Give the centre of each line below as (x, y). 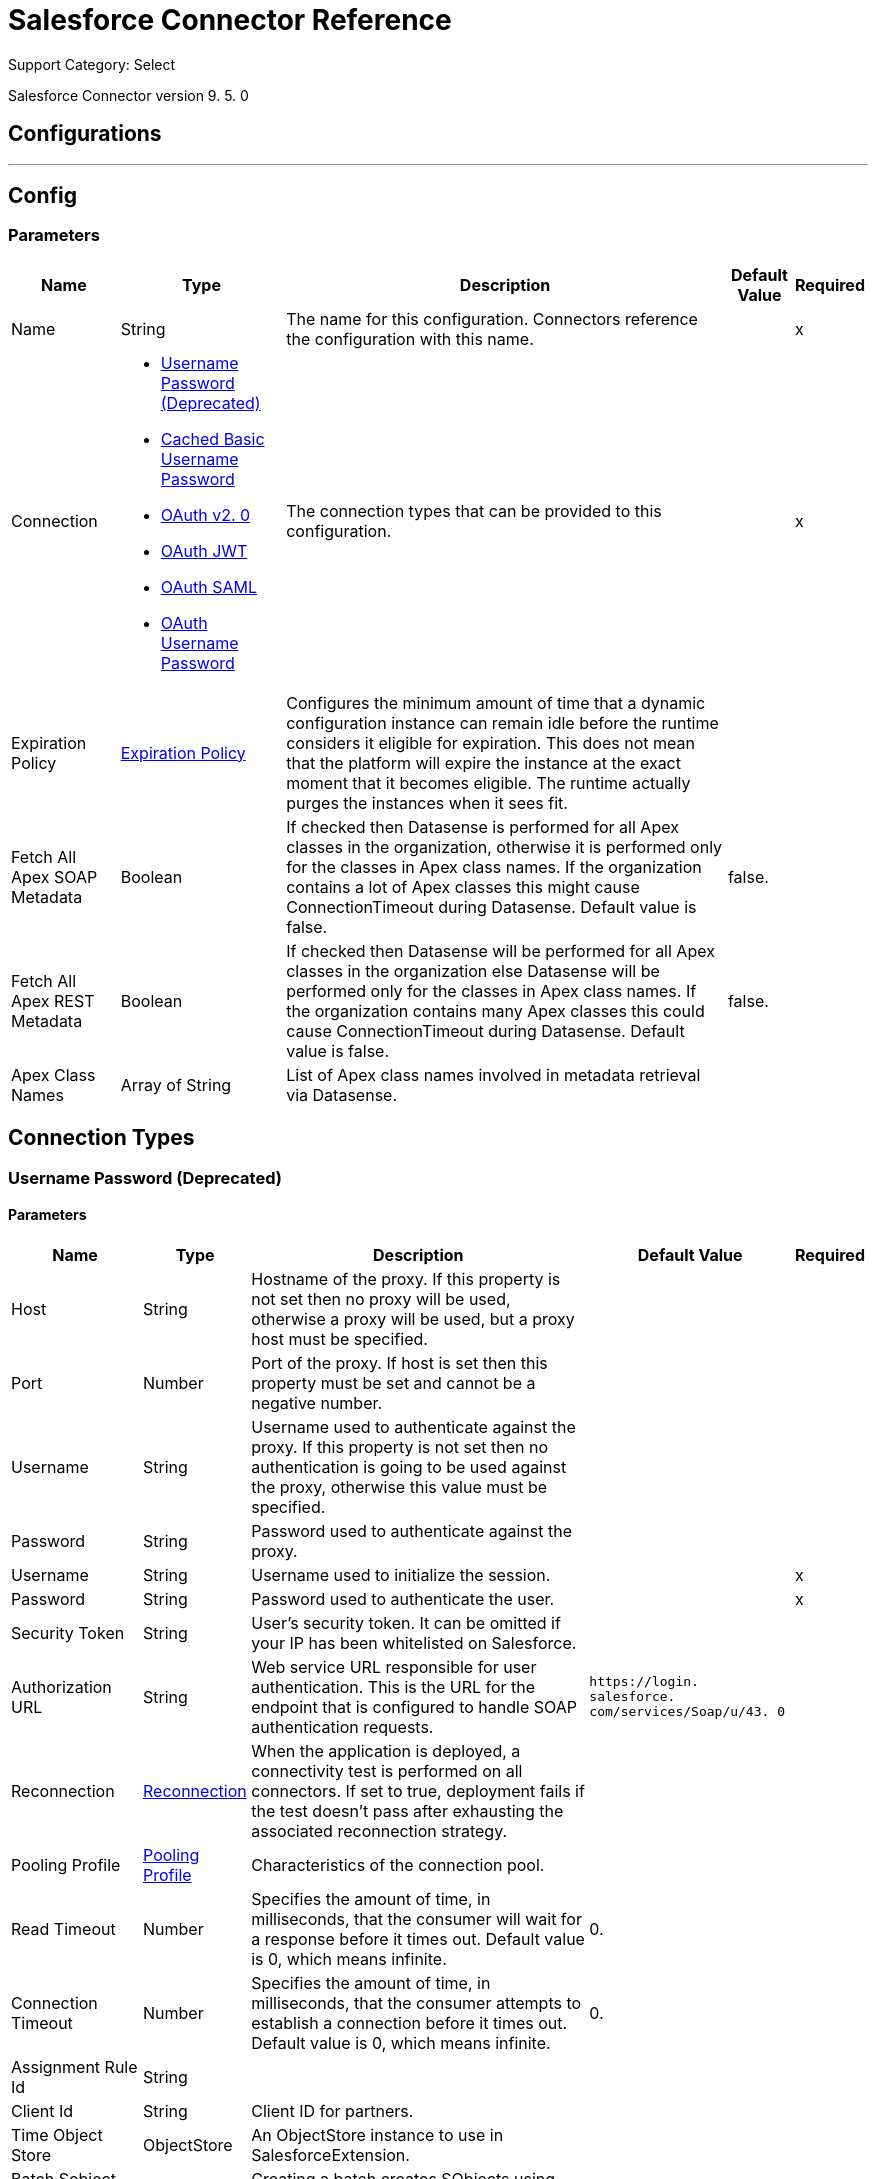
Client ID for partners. (332, 2110)
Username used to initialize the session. (401, 1574)
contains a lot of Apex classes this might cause (463, 886)
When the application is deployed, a (386, 1750)
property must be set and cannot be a (393, 1382)
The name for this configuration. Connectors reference (492, 318)
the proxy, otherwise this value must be (399, 1486)
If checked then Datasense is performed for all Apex (482, 826)
